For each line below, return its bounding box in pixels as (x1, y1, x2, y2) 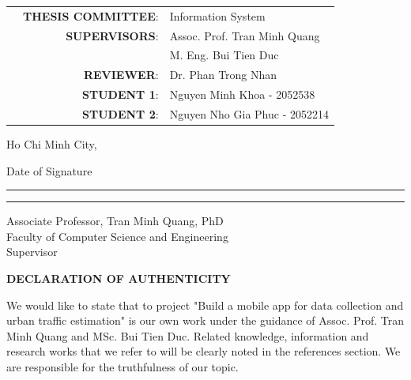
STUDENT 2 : (82, 105, 159, 122)
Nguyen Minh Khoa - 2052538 (169, 86, 315, 103)
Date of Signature (6, 162, 92, 179)
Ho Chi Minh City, (6, 136, 97, 152)
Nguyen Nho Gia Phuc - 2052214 (169, 105, 329, 122)
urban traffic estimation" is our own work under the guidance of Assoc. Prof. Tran (6, 312, 405, 329)
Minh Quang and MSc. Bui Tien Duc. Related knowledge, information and (6, 327, 369, 344)
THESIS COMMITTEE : (23, 7, 159, 24)
